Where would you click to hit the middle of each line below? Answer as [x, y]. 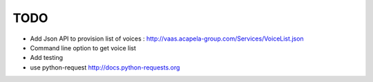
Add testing [47, 58]
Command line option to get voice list [83, 48]
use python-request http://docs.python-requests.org [105, 67]
